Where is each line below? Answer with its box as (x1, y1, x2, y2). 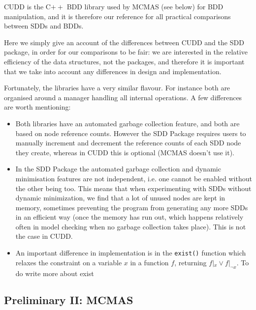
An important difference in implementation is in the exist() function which (15, 248, 246, 258)
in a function (130, 257, 169, 267)
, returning (174, 257, 207, 267)
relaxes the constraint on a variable (15, 257, 122, 267)
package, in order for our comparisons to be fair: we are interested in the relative (4, 47, 248, 57)
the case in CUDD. (15, 231, 73, 241)
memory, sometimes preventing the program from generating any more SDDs (15, 202, 248, 212)
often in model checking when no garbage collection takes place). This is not (15, 221, 246, 231)
